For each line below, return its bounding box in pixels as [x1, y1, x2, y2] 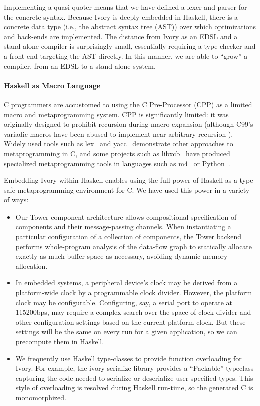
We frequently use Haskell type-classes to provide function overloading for [15, 353, 242, 363]
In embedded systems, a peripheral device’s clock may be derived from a [15, 277, 238, 288]
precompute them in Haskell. [15, 336, 104, 347]
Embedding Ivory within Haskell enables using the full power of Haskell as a [4, 175, 237, 185]
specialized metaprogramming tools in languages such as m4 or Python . [4, 158, 230, 168]
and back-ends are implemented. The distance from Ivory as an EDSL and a [4, 31, 238, 41]
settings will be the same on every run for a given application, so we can [15, 326, 237, 337]
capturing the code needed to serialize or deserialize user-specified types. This [15, 372, 253, 383]
